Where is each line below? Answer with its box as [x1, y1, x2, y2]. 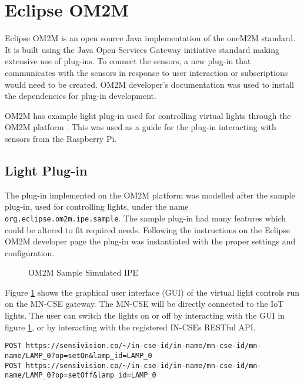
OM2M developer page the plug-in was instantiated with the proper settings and [5, 235, 296, 247]
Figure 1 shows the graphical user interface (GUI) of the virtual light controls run [5, 286, 300, 298]
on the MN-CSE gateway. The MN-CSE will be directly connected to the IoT [5, 297, 284, 310]
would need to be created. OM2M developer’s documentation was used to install [5, 78, 294, 90]
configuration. [5, 246, 55, 259]
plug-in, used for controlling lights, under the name [5, 200, 189, 213]
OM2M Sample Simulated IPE [28, 266, 139, 279]
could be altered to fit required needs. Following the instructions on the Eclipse [5, 223, 290, 236]
